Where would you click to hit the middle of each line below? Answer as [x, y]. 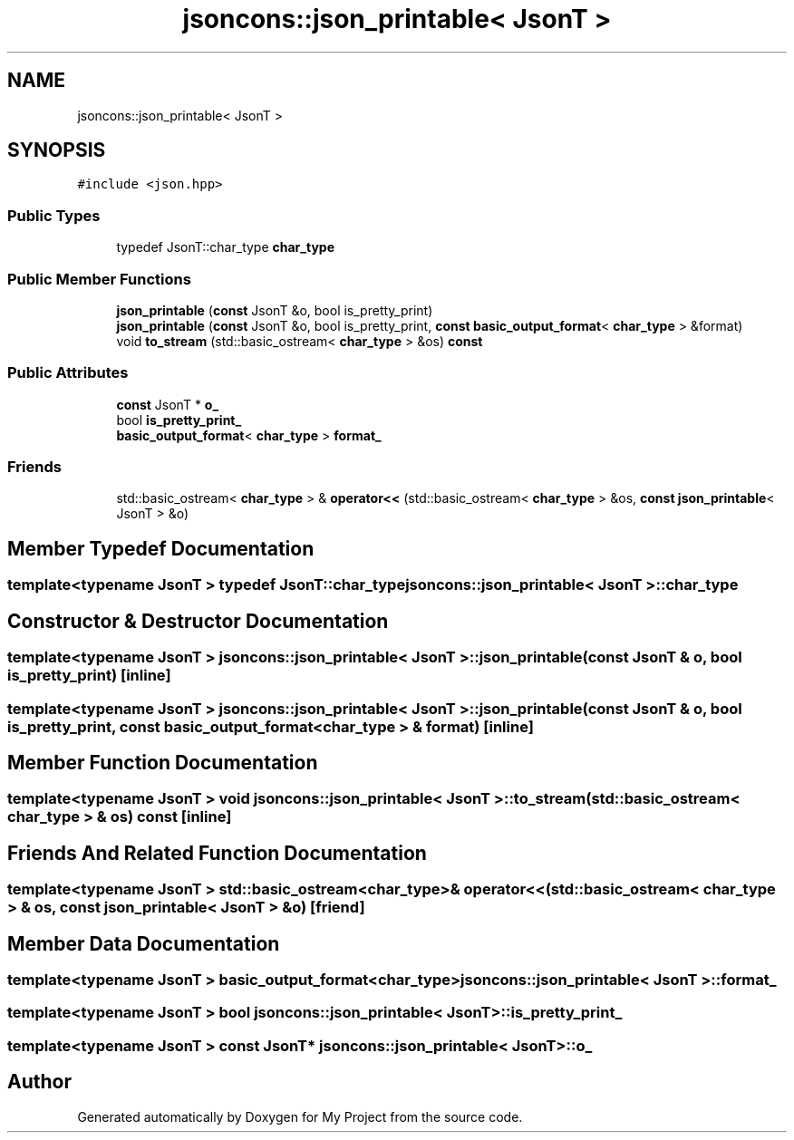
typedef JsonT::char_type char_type [226, 247]
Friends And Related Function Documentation [217, 853]
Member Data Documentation [144, 943]
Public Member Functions [99, 279]
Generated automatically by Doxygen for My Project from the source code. [300, 1116]
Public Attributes [68, 373]
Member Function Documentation [163, 762]
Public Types [54, 215]
